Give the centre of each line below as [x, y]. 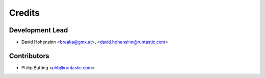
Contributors [29, 56]
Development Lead [39, 30]
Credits [25, 13]
